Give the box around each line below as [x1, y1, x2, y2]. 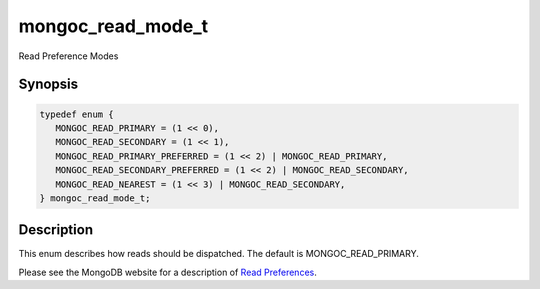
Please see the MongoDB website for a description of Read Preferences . [18, 266, 317, 278]
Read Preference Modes [18, 50, 119, 62]
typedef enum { [39, 108, 114, 120]
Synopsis [18, 76, 79, 93]
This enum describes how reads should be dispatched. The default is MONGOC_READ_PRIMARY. [18, 248, 420, 260]
